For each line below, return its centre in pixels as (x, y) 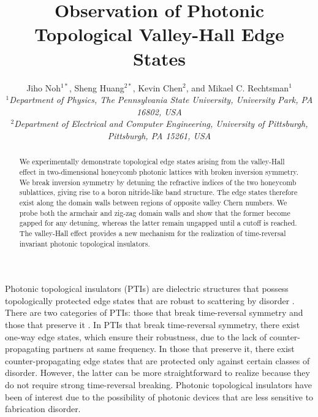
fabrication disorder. (43, 409)
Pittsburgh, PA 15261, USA (159, 135)
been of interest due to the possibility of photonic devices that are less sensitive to (159, 396)
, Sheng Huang (97, 87)
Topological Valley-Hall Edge (159, 34)
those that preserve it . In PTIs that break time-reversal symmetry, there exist (153, 324)
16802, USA (159, 111)
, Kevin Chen (157, 87)
